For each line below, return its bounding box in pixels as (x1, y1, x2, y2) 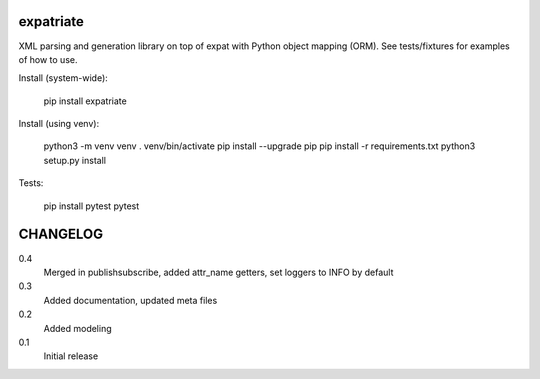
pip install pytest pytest (43, 200, 140, 212)
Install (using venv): (18, 118, 100, 130)
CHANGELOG (18, 226, 104, 243)
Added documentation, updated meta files (43, 294, 218, 306)
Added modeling (43, 322, 112, 334)
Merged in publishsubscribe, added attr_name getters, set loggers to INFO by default (43, 266, 394, 278)
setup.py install (43, 154, 107, 166)
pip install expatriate (43, 95, 127, 107)
